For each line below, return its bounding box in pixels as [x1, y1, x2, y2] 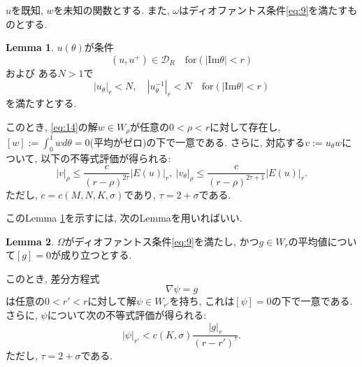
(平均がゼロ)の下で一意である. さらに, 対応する [89, 134, 305, 149]
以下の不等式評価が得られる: [41, 150, 171, 165]
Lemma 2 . [6, 233, 55, 248]
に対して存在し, [209, 119, 281, 134]
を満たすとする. [6, 96, 77, 110]
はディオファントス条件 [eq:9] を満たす [179, 3, 348, 17]
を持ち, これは [169, 294, 235, 308]
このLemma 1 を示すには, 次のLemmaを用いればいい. [6, 210, 242, 225]
